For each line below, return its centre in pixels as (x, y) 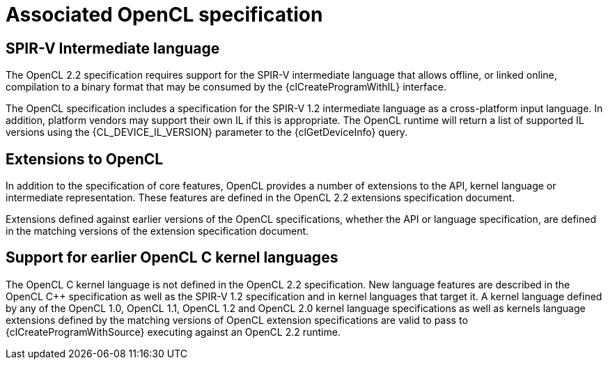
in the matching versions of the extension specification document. (157, 231)
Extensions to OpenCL (85, 159)
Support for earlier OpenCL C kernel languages (172, 258)
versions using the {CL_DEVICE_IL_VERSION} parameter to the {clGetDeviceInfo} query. (207, 132)
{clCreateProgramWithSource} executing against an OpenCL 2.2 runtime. (173, 332)
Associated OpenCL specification (164, 15)
